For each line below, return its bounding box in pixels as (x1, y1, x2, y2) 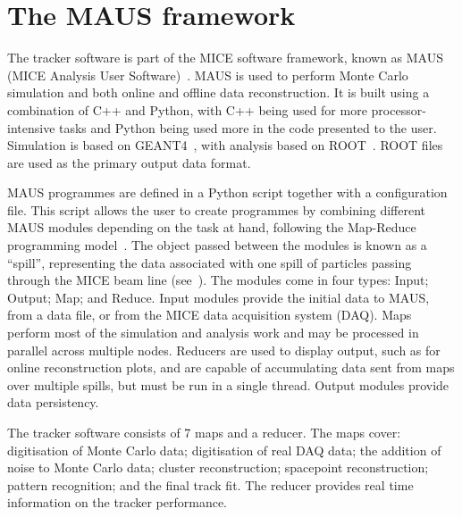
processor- (371, 100, 426, 119)
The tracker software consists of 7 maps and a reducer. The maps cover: (7, 423, 401, 441)
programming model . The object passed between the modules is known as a (7, 236, 427, 254)
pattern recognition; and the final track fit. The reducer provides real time (7, 475, 414, 494)
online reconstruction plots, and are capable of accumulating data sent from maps (7, 358, 455, 377)
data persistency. (7, 393, 99, 412)
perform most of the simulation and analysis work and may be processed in (7, 323, 419, 342)
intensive (7, 118, 55, 137)
